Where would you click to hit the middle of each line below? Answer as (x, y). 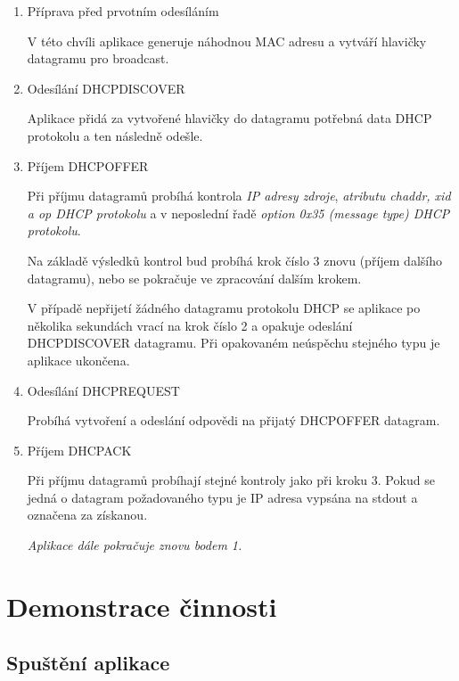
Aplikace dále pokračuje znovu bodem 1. (135, 545)
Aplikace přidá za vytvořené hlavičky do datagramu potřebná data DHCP (229, 118)
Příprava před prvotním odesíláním (123, 11)
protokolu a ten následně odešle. (115, 135)
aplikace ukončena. (78, 360)
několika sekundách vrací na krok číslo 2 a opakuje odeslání (190, 325)
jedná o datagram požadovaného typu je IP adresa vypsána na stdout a (222, 497)
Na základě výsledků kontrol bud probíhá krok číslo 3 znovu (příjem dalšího (234, 260)
